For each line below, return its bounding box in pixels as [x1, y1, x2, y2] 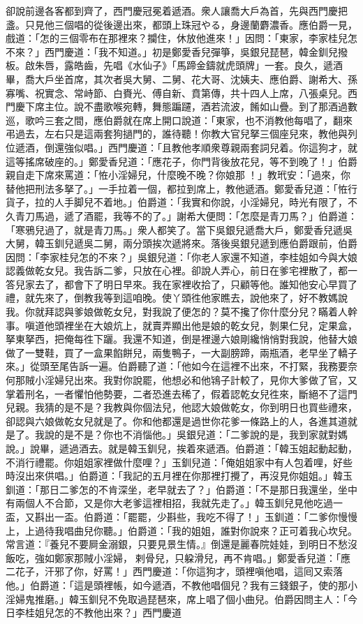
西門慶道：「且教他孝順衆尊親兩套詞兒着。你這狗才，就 [108, 140, 357, 154]
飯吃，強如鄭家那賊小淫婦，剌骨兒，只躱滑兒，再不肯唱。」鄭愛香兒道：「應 [6, 550, 350, 565]
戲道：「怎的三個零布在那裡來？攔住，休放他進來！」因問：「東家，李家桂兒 [6, 31, 348, 45]
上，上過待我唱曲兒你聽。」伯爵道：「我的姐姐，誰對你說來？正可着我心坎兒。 [6, 523, 357, 537]
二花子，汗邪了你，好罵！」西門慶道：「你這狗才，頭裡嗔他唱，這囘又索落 [6, 564, 343, 579]
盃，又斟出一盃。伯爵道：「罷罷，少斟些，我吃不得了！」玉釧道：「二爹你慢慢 [6, 509, 357, 523]
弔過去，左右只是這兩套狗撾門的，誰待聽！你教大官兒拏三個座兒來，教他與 [6, 126, 348, 141]
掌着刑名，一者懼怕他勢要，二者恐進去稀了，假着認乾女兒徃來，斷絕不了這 [6, 386, 348, 401]
